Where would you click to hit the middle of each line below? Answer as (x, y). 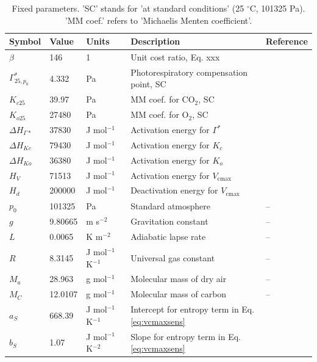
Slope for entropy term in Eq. (186, 336)
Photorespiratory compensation (189, 72)
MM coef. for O (160, 114)
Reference (287, 41)
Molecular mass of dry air (179, 279)
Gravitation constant (169, 221)
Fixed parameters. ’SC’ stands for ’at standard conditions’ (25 (128, 8)
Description (155, 41)
